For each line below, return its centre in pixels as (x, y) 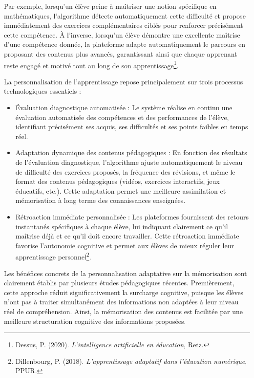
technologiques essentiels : (42, 91)
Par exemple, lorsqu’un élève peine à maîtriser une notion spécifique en (110, 6)
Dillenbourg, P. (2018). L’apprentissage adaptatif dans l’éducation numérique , (131, 361)
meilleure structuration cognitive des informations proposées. (95, 321)
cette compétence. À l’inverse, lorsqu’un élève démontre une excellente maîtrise (122, 34)
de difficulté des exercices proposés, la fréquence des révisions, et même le (125, 171)
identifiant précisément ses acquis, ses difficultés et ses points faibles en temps (132, 127)
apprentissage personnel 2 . (53, 256)
